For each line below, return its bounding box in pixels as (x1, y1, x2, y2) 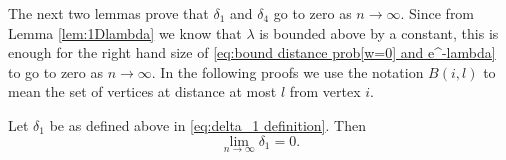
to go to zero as (8, 61, 103, 82)
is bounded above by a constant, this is (259, 22, 499, 43)
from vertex (289, 81, 361, 102)
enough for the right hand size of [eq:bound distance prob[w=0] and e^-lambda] (8, 42, 496, 63)
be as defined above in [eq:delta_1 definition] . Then (49, 114, 366, 135)
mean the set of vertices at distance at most (8, 81, 277, 102)
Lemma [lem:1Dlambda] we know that (8, 22, 242, 43)
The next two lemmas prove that (8, 3, 209, 23)
